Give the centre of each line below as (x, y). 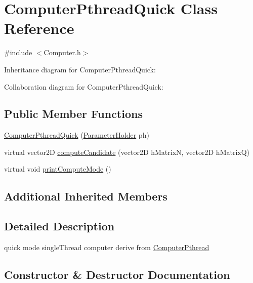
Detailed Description (59, 226)
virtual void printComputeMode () (58, 169)
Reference (39, 28)
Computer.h (62, 52)
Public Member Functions (73, 114)
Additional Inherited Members (86, 196)
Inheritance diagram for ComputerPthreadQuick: (80, 69)
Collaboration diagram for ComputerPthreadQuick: (84, 86)
